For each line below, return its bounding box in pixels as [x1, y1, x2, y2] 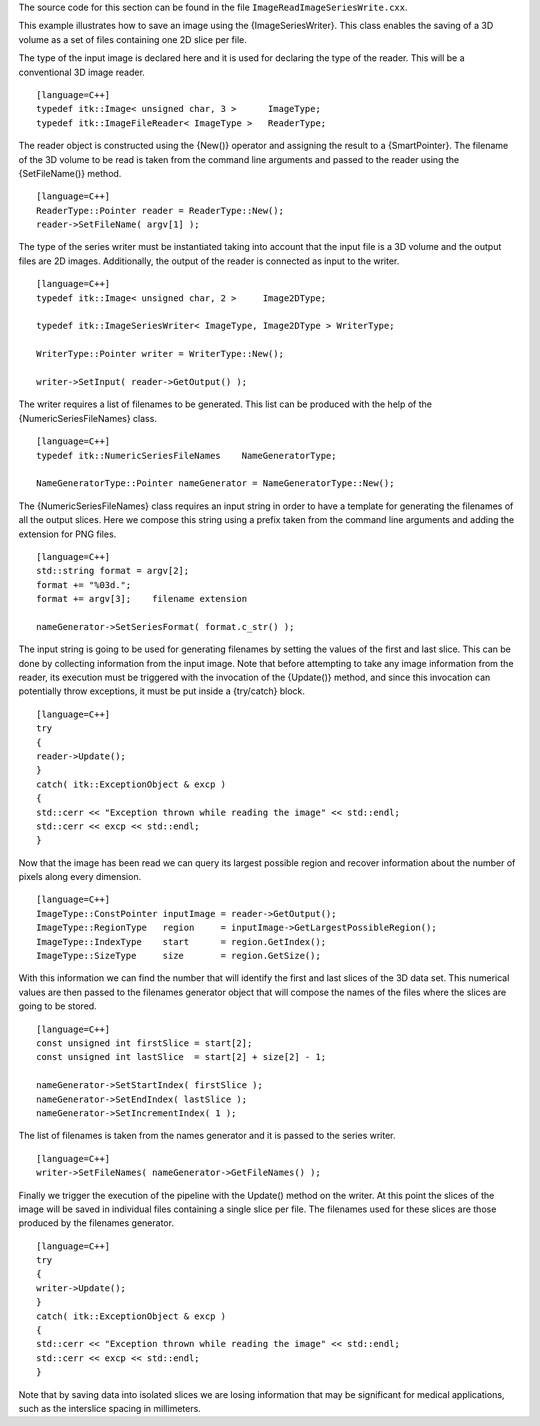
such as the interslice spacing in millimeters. [18, 1402, 202, 1414]
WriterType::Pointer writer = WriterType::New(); [36, 348, 285, 360]
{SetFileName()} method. [18, 167, 122, 179]
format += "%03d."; [36, 579, 132, 590]
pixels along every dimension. [18, 871, 142, 883]
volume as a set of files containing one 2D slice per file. [18, 33, 247, 45]
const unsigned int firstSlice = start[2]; [36, 1038, 253, 1049]
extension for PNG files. [18, 528, 117, 540]
